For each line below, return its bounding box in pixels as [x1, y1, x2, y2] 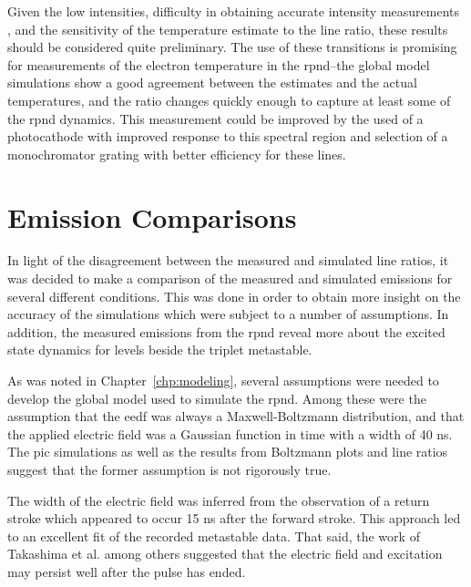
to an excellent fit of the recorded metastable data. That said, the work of [7, 526, 420, 545]
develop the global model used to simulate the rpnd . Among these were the [7, 388, 426, 407]
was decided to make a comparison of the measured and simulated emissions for [7, 269, 453, 288]
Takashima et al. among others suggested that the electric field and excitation [7, 544, 443, 563]
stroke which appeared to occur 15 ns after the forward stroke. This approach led [7, 509, 461, 528]
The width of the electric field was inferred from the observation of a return [7, 490, 430, 510]
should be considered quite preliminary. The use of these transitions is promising [7, 37, 457, 57]
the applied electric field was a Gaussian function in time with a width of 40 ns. [7, 424, 453, 443]
